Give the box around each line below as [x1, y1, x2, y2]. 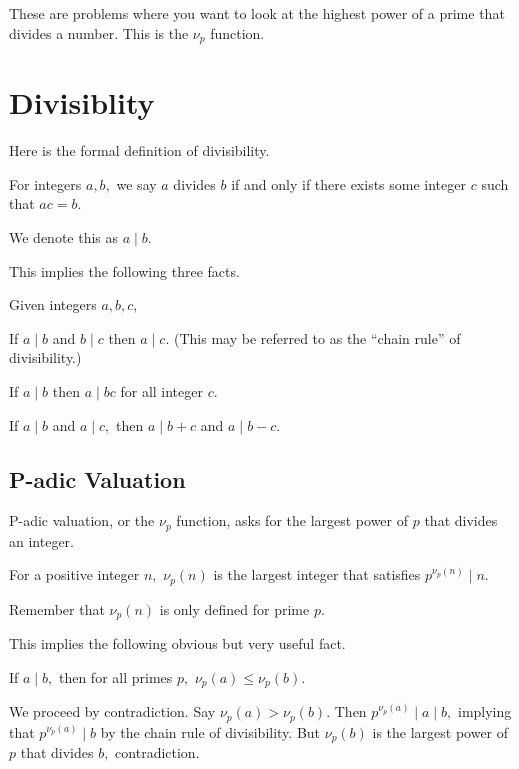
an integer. [9, 530, 74, 551]
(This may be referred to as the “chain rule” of [173, 327, 461, 348]
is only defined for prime [159, 598, 310, 619]
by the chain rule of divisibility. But [100, 721, 321, 742]
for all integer [120, 380, 203, 401]
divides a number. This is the [9, 22, 189, 43]
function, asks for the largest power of [176, 510, 409, 531]
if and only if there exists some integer [231, 173, 466, 194]
